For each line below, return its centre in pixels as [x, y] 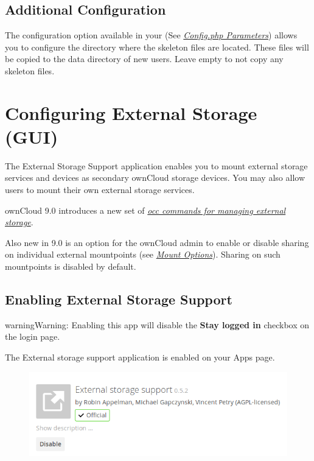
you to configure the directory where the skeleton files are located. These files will [157, 47]
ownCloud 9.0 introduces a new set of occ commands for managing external [145, 210]
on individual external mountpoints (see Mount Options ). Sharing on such [143, 254]
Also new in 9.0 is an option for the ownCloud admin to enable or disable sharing [157, 242]
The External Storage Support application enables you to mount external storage [156, 165]
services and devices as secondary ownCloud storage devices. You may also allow [155, 178]
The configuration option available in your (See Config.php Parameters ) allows [151, 35]
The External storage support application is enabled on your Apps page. [140, 357]
